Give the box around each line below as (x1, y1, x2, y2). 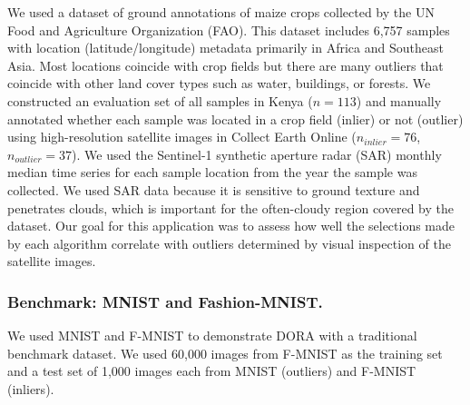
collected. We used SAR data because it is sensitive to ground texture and (7, 180, 420, 199)
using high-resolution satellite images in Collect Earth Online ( (7, 127, 357, 146)
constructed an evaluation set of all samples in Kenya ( (7, 91, 313, 110)
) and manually (356, 91, 442, 110)
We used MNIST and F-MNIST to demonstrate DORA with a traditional (7, 326, 417, 345)
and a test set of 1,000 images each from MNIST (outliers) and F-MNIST (7, 361, 416, 380)
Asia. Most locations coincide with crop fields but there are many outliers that (7, 55, 444, 74)
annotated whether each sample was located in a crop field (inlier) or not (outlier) (7, 109, 464, 128)
